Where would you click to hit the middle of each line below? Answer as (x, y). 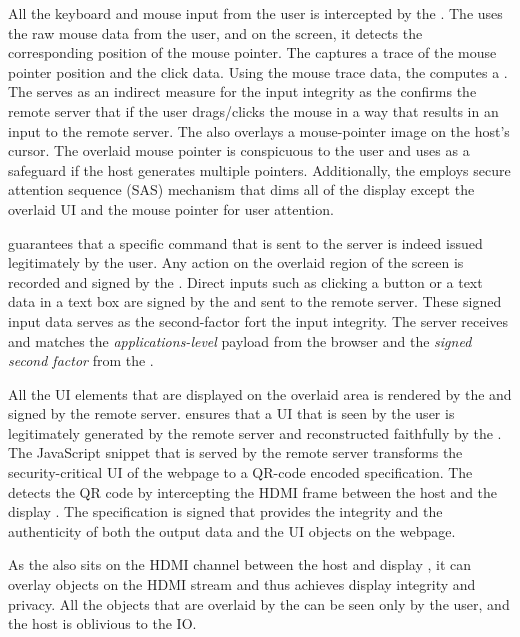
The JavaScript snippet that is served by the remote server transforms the (235, 452)
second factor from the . (81, 360)
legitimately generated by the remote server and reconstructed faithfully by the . (255, 432)
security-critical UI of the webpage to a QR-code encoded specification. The (240, 472)
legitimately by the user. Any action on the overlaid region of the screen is (236, 262)
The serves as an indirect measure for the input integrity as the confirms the (242, 91)
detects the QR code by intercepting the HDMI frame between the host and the (253, 491)
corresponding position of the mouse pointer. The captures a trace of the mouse (252, 52)
